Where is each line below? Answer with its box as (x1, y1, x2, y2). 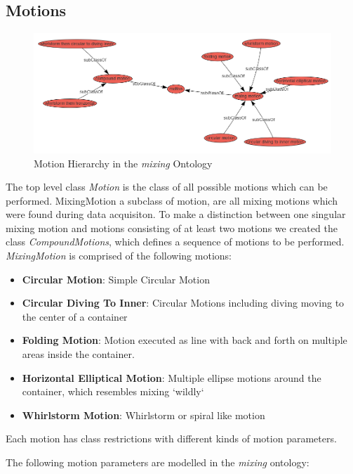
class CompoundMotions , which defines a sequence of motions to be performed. (6, 234, 345, 249)
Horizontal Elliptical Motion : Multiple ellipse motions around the (22, 370, 321, 385)
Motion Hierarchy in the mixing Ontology (34, 155, 213, 170)
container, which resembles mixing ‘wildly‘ (22, 384, 204, 399)
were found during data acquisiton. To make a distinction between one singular (6, 207, 346, 222)
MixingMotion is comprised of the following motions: (6, 248, 232, 263)
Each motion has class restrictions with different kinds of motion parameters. (6, 431, 337, 446)
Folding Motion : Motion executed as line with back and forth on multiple (22, 333, 347, 347)
